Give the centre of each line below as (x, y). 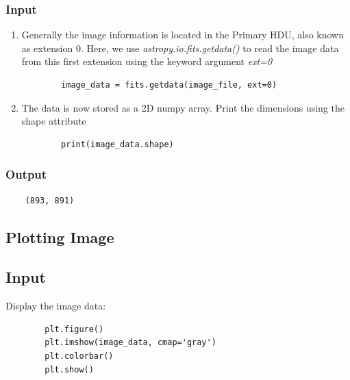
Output (26, 174)
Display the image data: (56, 306)
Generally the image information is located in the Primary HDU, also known (183, 35)
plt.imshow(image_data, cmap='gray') (130, 343)
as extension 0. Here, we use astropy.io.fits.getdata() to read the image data (180, 48)
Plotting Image (60, 237)
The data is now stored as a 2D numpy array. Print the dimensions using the (183, 107)
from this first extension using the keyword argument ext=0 (147, 61)
